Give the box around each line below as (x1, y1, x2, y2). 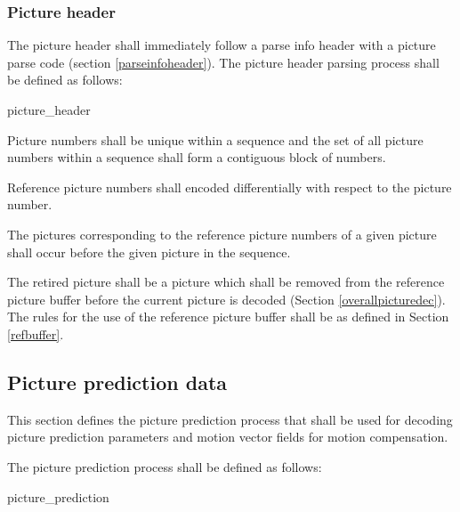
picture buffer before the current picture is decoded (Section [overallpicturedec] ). (7, 289, 446, 308)
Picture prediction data (7, 368, 228, 395)
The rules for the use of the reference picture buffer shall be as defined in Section (7, 307, 449, 326)
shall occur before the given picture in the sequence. (7, 242, 291, 261)
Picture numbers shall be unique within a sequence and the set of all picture (7, 130, 424, 149)
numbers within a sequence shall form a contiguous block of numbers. (7, 148, 386, 167)
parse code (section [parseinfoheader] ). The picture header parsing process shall (7, 53, 440, 71)
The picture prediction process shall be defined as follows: (7, 457, 322, 475)
